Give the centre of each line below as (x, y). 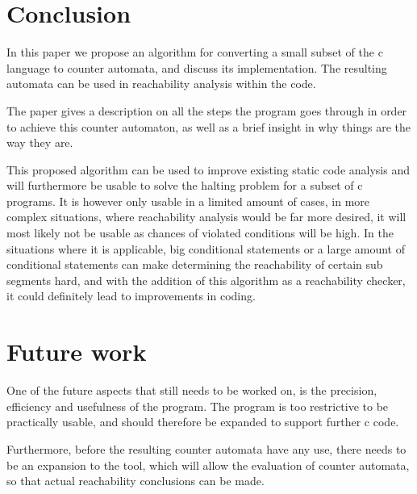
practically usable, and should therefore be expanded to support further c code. (203, 422)
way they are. (40, 142)
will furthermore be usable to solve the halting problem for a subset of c (185, 185)
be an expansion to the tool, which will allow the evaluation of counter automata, (208, 465)
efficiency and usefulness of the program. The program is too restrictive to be (198, 406)
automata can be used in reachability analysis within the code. (161, 84)
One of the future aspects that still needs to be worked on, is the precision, (192, 390)
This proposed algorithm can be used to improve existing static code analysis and (208, 169)
